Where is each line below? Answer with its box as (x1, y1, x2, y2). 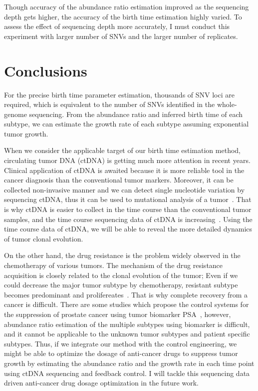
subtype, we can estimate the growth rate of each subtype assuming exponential (4, 118, 249, 129)
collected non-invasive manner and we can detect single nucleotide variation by (4, 184, 245, 194)
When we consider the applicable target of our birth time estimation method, (4, 145, 241, 155)
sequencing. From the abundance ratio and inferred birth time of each (29, 108, 243, 119)
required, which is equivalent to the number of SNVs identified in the (4, 99, 215, 109)
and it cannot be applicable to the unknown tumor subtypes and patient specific (4, 328, 250, 339)
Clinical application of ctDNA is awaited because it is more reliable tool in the (4, 164, 245, 175)
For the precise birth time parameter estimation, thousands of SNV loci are (4, 89, 235, 99)
